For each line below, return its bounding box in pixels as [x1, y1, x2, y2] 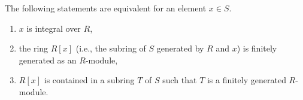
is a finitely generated [207, 74, 286, 86]
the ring [19, 42, 49, 54]
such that [162, 74, 197, 86]
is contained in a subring [44, 74, 135, 86]
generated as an [19, 53, 77, 66]
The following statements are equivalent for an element [5, 2, 207, 14]
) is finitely [237, 42, 277, 54]
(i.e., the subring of [75, 42, 146, 54]
